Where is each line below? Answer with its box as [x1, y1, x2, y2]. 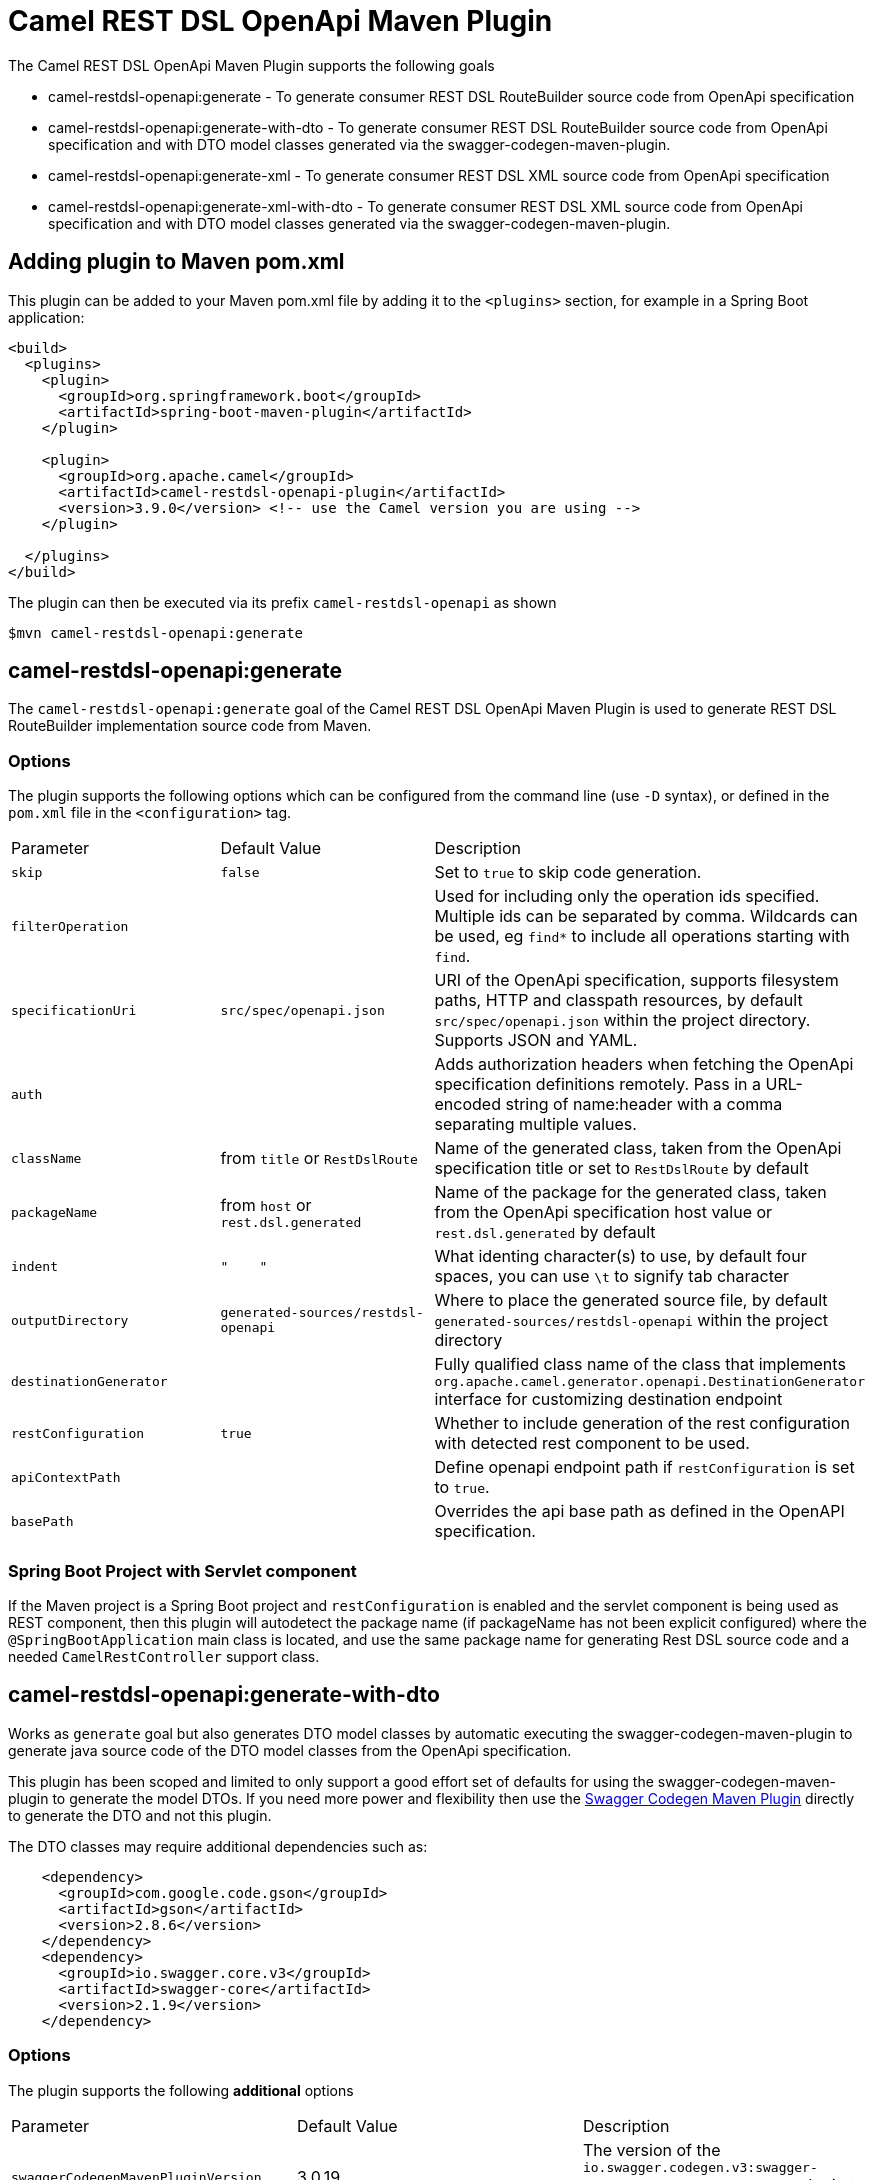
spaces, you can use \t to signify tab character [434, 1266, 790, 1287]
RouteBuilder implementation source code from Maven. [8, 717, 372, 735]
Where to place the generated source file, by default [434, 1290, 828, 1311]
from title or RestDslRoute [220, 1148, 418, 1169]
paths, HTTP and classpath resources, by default [434, 990, 803, 1011]
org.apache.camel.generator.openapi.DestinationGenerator [434, 1374, 865, 1390]
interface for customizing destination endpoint [434, 1389, 783, 1410]
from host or [220, 1194, 312, 1215]
